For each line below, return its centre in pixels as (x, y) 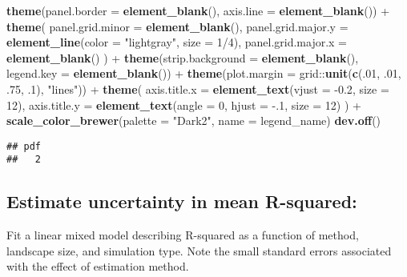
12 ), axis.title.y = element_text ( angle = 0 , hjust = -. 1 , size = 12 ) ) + (184, 104)
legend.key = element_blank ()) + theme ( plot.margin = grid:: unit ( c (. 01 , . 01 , (204, 73)
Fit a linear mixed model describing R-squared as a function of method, (183, 235)
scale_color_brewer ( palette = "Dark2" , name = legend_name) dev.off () (194, 120)
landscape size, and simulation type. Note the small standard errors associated (199, 250)
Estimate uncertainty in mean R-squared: (182, 201)
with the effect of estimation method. (98, 266)
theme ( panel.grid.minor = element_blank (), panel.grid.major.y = (177, 26)
